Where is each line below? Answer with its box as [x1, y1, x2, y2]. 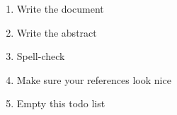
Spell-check [16, 49, 65, 63]
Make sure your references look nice [16, 72, 171, 87]
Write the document [16, 1, 104, 16]
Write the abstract [16, 25, 97, 40]
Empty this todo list [16, 96, 105, 111]
